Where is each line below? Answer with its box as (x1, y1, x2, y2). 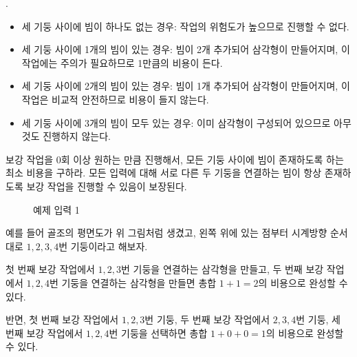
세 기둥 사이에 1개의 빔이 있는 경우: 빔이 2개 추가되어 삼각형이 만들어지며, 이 (21, 42, 350, 57)
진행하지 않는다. (43, 129, 111, 143)
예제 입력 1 (33, 202, 80, 216)
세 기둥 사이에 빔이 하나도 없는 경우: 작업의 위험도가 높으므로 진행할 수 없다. (21, 19, 349, 33)
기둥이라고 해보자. (70, 238, 148, 253)
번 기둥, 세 (296, 312, 341, 327)
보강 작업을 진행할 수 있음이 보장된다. (26, 178, 187, 193)
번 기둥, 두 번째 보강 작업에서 (144, 312, 270, 327)
